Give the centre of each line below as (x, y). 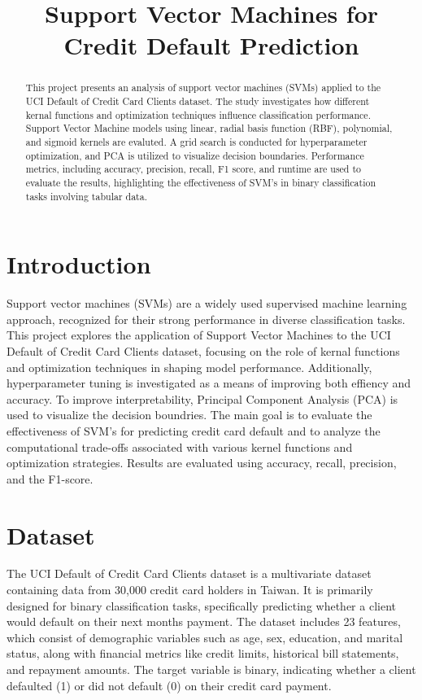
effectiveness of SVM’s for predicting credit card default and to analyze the (194, 430)
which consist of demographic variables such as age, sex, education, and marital (205, 637)
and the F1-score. (50, 478)
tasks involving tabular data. (86, 196)
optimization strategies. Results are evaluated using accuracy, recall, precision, (202, 463)
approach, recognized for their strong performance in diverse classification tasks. (206, 319)
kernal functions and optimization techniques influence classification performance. (198, 114)
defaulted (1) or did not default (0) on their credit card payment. (169, 685)
